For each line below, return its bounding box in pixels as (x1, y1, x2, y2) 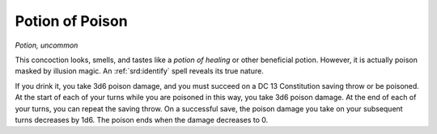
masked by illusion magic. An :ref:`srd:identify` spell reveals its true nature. (15, 66, 265, 76)
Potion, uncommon (15, 40, 78, 50)
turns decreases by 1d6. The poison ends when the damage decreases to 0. (15, 115, 269, 124)
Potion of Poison (15, 12, 129, 30)
